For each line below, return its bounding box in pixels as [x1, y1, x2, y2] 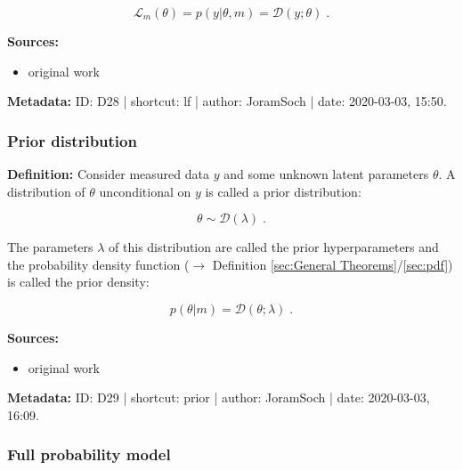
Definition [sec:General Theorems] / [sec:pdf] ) [212, 255, 453, 273]
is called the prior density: [7, 272, 150, 291]
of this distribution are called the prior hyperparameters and [109, 238, 439, 256]
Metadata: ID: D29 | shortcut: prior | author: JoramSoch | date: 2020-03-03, [7, 388, 430, 407]
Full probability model [7, 443, 171, 466]
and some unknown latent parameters [223, 165, 429, 182]
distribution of [7, 182, 85, 200]
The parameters [7, 238, 93, 256]
